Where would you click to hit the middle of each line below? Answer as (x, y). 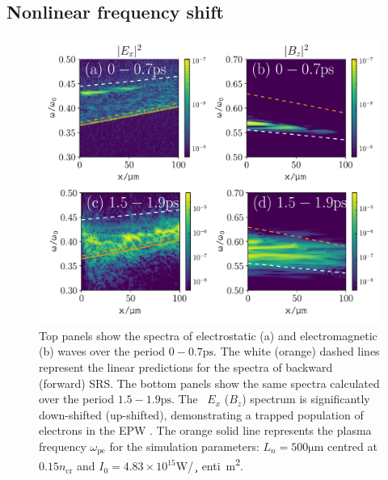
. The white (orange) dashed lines (297, 351)
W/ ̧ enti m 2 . (210, 465)
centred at (352, 446)
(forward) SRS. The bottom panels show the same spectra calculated (209, 383)
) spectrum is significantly (306, 399)
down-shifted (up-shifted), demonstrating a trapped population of (201, 414)
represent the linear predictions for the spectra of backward (186, 367)
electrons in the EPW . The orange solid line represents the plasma (205, 430)
